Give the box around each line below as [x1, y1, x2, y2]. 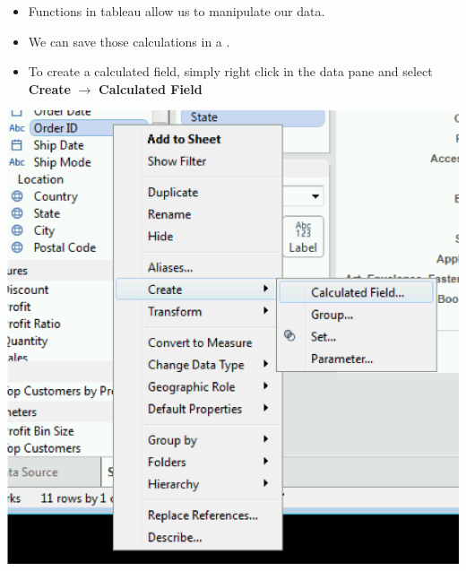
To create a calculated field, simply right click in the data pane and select [28, 62, 433, 81]
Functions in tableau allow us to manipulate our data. [28, 2, 325, 20]
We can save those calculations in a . [28, 31, 230, 50]
